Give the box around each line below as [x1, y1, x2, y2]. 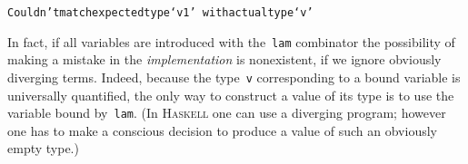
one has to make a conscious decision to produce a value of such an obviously [7, 121, 437, 140]
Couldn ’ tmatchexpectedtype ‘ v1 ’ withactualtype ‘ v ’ [7, 6, 314, 19]
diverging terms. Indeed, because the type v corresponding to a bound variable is [7, 67, 461, 86]
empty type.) [7, 139, 79, 158]
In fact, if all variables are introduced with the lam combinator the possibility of [7, 32, 455, 51]
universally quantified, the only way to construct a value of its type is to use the [7, 85, 454, 104]
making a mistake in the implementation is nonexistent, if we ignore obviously [7, 50, 442, 69]
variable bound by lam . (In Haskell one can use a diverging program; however [7, 103, 446, 122]
